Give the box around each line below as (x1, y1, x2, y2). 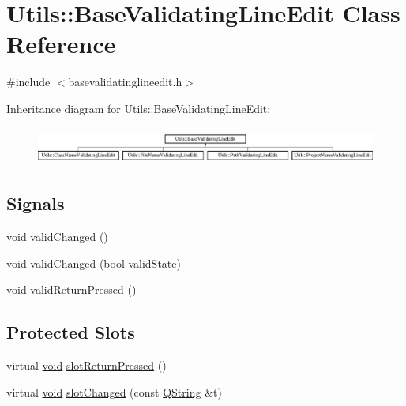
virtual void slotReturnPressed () (6, 356, 167, 373)
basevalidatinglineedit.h (68, 73, 182, 90)
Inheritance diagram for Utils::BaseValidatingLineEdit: (6, 100, 271, 116)
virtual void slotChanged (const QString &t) (6, 383, 222, 400)
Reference (6, 28, 116, 60)
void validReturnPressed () (6, 281, 137, 298)
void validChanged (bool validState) (6, 254, 181, 271)
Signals (6, 191, 65, 216)
